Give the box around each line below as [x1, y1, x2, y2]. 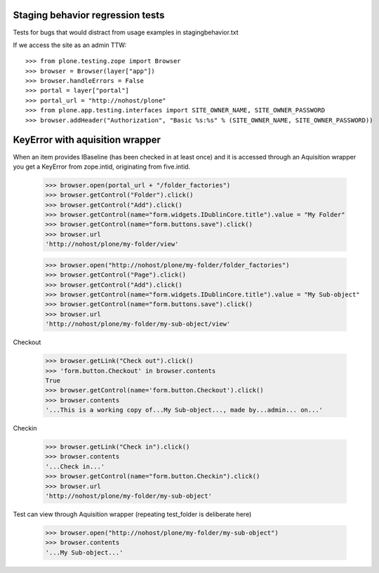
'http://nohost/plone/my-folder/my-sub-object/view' [45, 320, 231, 328]
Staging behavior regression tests [13, 9, 165, 21]
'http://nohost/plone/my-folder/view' [45, 240, 179, 249]
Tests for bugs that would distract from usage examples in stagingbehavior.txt [13, 28, 239, 37]
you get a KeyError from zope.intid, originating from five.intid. [13, 162, 191, 171]
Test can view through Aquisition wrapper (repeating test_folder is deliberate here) [13, 510, 252, 519]
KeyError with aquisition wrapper [13, 134, 161, 146]
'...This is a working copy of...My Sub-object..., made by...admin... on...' [45, 406, 323, 414]
